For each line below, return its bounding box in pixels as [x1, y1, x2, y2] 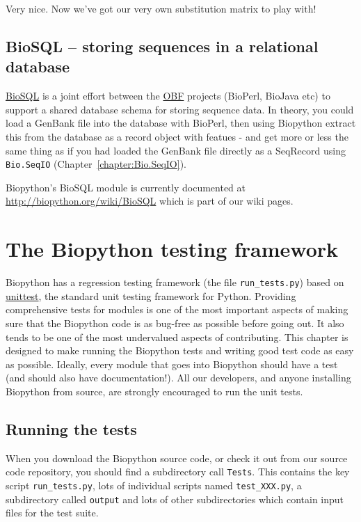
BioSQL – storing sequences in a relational [6, 35, 319, 56]
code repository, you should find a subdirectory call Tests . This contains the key [6, 464, 350, 479]
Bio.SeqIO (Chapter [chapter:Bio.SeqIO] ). [6, 157, 186, 171]
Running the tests [6, 418, 137, 439]
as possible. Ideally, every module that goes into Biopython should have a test [6, 356, 338, 371]
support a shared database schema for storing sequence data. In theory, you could [6, 102, 354, 116]
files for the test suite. [6, 505, 99, 520]
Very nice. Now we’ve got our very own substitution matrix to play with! [6, 1, 316, 15]
